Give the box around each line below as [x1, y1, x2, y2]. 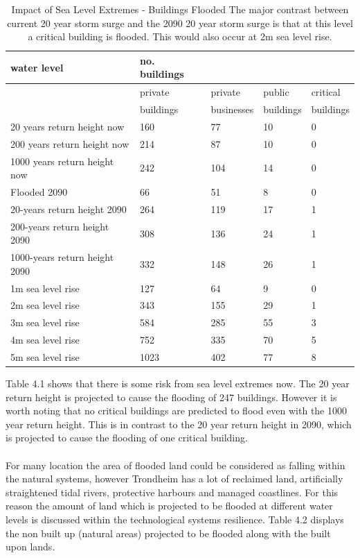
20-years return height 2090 [10, 201, 127, 216]
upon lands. [6, 539, 55, 554]
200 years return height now [10, 136, 129, 151]
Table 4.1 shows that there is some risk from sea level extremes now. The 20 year [6, 376, 350, 391]
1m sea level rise [10, 280, 80, 295]
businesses [210, 102, 254, 117]
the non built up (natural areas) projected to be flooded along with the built [6, 525, 331, 540]
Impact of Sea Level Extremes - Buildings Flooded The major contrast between [11, 2, 349, 16]
